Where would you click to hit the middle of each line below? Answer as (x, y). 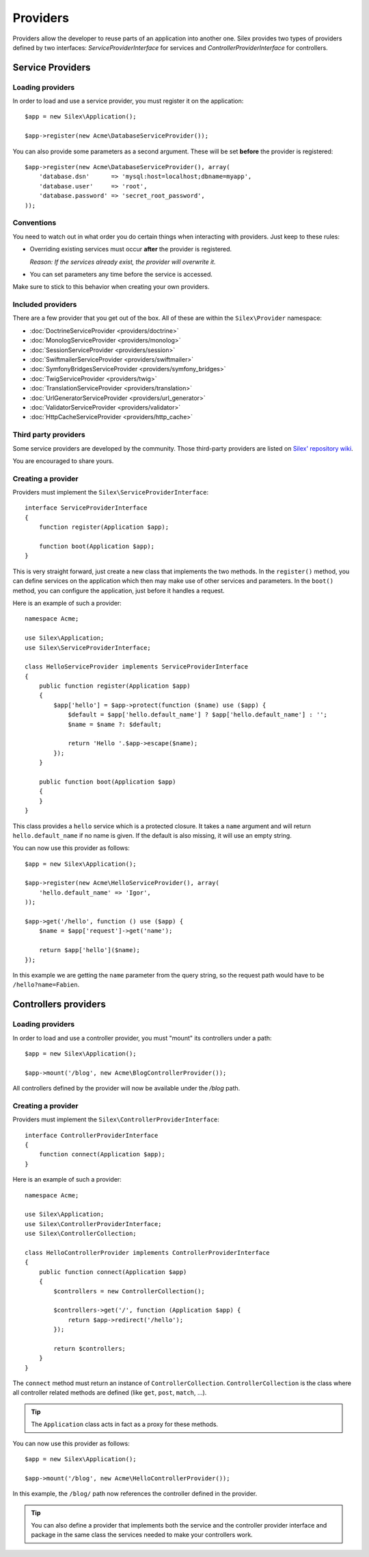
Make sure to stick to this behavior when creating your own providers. (111, 287)
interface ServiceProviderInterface (86, 508)
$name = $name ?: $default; (115, 724)
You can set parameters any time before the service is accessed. (121, 274)
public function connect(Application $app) (113, 1272)
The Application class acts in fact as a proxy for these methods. (125, 1424)
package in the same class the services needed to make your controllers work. (142, 1535)
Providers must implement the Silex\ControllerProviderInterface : (116, 1119)
